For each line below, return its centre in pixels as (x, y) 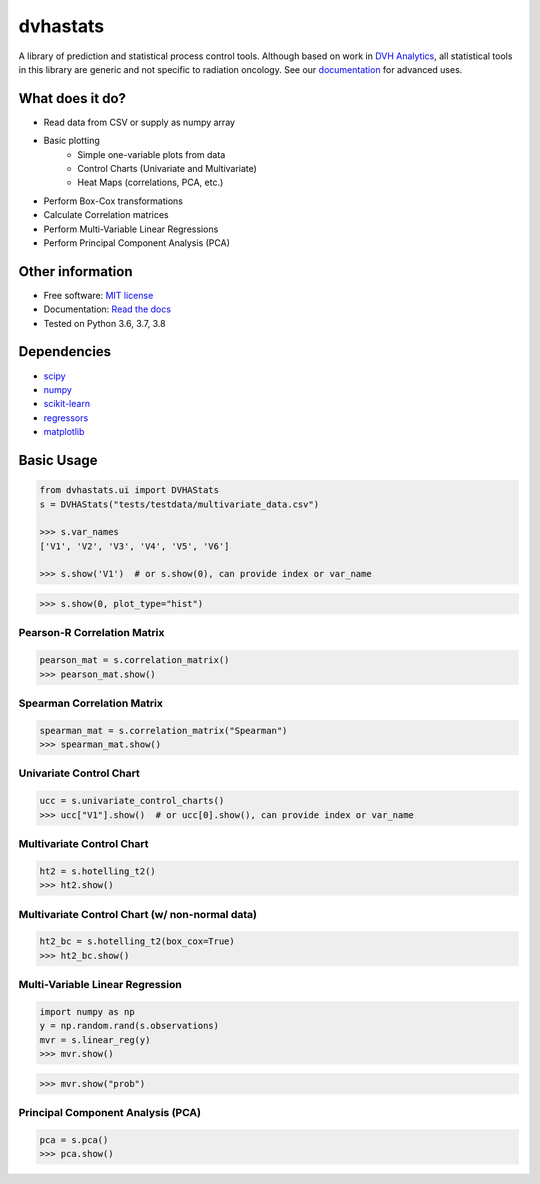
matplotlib (64, 432)
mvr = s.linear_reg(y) (95, 1039)
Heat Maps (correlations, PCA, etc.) (150, 182)
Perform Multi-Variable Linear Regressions (131, 229)
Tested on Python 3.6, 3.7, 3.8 (104, 323)
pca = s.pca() (74, 1139)
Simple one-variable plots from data (151, 154)
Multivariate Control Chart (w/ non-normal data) (137, 914)
